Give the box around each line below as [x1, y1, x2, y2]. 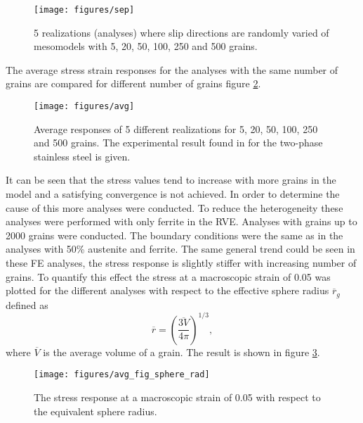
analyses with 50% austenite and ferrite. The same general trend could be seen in [6, 241, 355, 256]
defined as [6, 297, 48, 312]
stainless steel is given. [34, 149, 131, 163]
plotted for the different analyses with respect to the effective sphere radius [6, 283, 329, 298]
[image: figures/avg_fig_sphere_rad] [34, 370, 210, 380]
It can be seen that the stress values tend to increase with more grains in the [6, 172, 336, 187]
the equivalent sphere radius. [34, 403, 157, 418]
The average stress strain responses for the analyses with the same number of [6, 62, 338, 77]
